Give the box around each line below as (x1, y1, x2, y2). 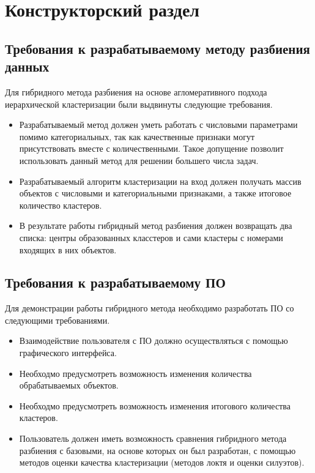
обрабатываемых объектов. (19, 379, 119, 392)
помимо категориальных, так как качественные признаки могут (19, 130, 255, 143)
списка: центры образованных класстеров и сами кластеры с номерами (19, 231, 283, 244)
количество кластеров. (19, 198, 102, 211)
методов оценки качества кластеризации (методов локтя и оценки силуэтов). (19, 456, 305, 469)
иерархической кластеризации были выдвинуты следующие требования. (5, 97, 273, 110)
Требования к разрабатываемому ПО (5, 273, 226, 292)
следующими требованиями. (5, 313, 110, 326)
